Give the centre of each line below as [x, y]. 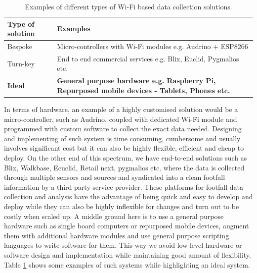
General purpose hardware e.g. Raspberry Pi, [136, 81]
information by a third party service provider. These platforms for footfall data [124, 187]
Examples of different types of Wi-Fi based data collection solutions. [128, 6]
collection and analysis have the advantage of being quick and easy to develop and [128, 196]
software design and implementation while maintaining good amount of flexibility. [128, 254]
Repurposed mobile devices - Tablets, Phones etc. [144, 90]
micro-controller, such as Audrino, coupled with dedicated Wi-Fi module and [121, 119]
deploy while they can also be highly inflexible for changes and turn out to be [122, 206]
